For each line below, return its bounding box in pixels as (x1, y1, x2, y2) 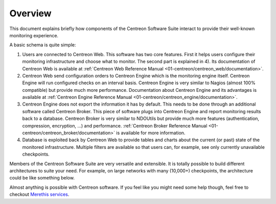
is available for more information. (116, 130, 186, 136)
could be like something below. (9, 175, 75, 181)
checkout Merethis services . (9, 191, 70, 197)
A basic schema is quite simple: (9, 42, 76, 48)
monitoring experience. (9, 32, 59, 38)
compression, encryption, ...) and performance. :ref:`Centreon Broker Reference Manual (22, 122, 208, 129)
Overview (9, 8, 52, 19)
